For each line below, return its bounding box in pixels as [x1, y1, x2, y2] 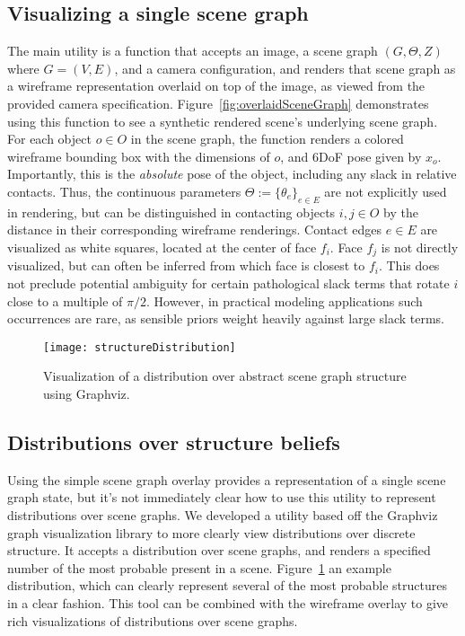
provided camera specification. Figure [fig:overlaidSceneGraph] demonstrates [7, 93, 429, 112]
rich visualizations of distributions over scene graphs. [7, 611, 298, 630]
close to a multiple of [7, 291, 123, 310]
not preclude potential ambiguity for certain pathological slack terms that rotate [7, 273, 450, 292]
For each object [7, 129, 92, 148]
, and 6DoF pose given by [280, 146, 422, 165]
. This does [378, 256, 440, 275]
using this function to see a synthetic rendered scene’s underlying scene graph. [7, 111, 438, 130]
